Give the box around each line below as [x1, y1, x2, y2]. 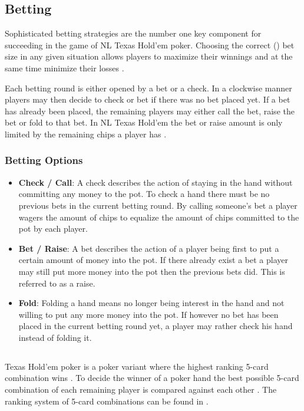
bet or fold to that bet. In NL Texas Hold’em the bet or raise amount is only [5, 116, 283, 129]
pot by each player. [18, 222, 88, 235]
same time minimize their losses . [5, 61, 124, 74]
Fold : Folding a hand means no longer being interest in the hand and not [18, 297, 285, 309]
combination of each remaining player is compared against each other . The [5, 383, 277, 396]
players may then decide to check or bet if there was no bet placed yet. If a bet [5, 93, 290, 106]
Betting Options [5, 153, 83, 167]
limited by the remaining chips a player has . [5, 127, 167, 140]
